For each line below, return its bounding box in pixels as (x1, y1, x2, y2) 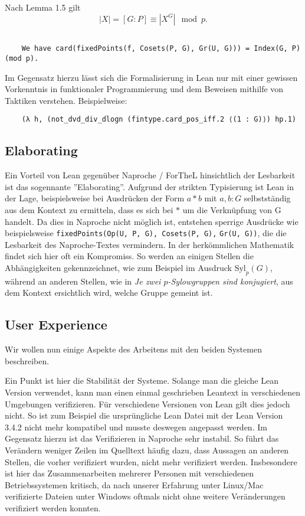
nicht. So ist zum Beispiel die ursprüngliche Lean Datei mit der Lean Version (5, 409, 283, 422)
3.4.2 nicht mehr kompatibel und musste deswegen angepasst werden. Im (5, 420, 267, 433)
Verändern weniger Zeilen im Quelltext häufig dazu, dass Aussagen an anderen (5, 443, 289, 456)
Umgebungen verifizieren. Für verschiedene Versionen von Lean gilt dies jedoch (5, 397, 290, 410)
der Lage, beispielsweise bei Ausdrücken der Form (5, 192, 185, 204)
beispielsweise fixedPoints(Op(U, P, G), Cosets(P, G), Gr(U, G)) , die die (5, 227, 287, 239)
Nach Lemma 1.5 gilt (5, 1, 81, 13)
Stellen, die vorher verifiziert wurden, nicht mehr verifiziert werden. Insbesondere (5, 455, 297, 468)
